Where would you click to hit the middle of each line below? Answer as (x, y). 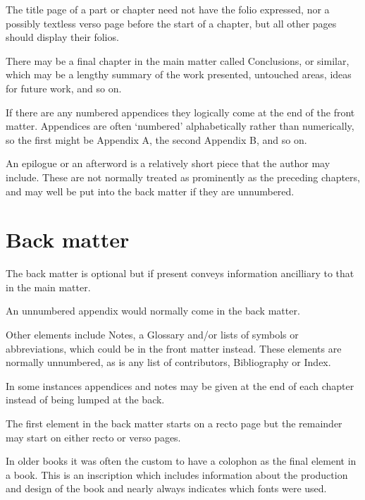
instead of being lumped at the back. (85, 400)
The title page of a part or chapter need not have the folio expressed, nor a (168, 9)
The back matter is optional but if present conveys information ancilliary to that (180, 273)
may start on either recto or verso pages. (93, 437)
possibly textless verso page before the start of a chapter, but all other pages (171, 23)
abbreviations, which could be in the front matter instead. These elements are (174, 348)
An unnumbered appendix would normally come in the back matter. (153, 311)
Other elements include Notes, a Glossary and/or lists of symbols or (152, 335)
